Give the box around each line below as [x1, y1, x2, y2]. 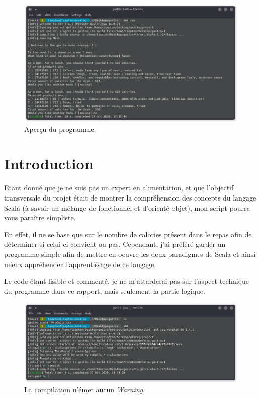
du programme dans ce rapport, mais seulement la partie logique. [4, 285, 205, 296]
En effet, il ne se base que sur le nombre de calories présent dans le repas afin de [4, 229, 252, 239]
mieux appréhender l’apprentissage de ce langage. [4, 258, 156, 269]
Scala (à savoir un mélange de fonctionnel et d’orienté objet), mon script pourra [4, 202, 250, 213]
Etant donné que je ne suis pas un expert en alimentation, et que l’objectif [4, 182, 234, 193]
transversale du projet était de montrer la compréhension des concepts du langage [4, 192, 256, 203]
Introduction [4, 153, 94, 174]
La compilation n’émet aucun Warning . [24, 384, 145, 394]
